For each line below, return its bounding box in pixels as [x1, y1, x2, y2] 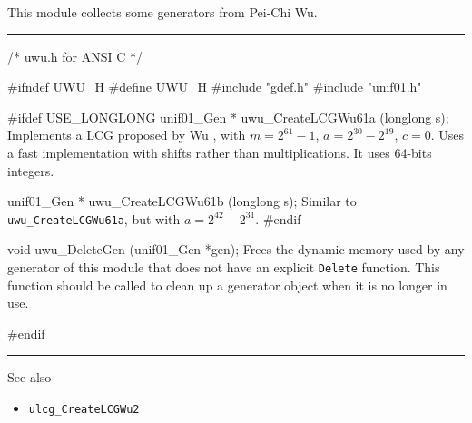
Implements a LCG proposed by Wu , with [7, 125, 246, 144]
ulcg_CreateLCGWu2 [28, 403, 140, 417]
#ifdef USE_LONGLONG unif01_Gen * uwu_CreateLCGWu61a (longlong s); [7, 107, 449, 126]
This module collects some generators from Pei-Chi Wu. [7, 3, 318, 21]
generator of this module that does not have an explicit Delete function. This [7, 258, 440, 276]
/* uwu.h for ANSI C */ [7, 46, 143, 65]
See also [7, 368, 52, 387]
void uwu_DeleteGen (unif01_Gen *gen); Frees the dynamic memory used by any [7, 240, 465, 259]
